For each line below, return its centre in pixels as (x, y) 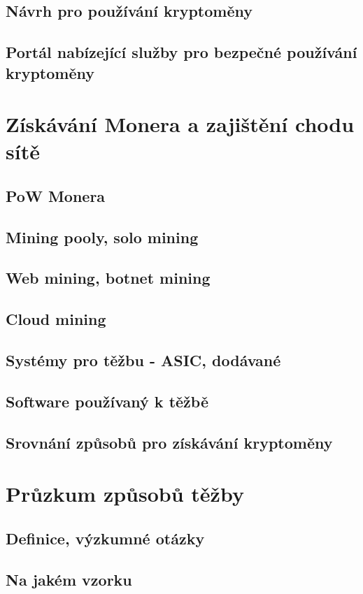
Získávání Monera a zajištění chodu (180, 124)
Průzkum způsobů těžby (125, 494)
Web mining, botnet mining (108, 278)
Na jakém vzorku (69, 579)
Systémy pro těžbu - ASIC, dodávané (143, 360)
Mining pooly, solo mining (102, 237)
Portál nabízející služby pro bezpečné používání (181, 52)
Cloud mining (56, 319)
